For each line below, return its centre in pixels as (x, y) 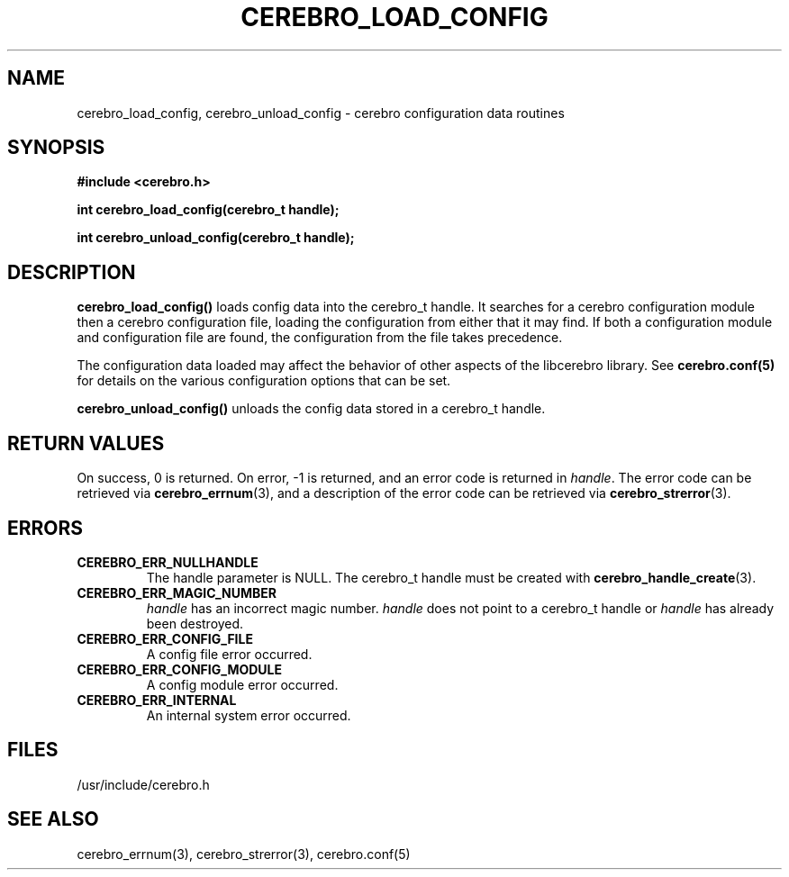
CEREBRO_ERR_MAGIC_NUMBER (177, 592)
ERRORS (45, 528)
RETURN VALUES (86, 443)
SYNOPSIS (56, 148)
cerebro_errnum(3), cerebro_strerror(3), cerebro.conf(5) (244, 854)
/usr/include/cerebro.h (143, 784)
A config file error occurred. (229, 654)
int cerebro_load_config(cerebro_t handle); (208, 210)
